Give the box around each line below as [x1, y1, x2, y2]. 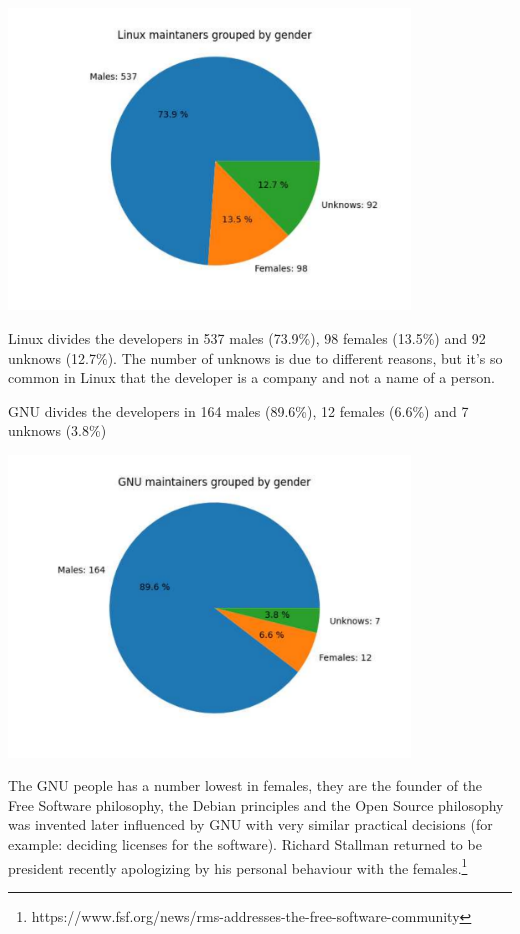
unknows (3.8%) [8, 420, 107, 441]
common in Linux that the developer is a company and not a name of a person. [8, 367, 495, 388]
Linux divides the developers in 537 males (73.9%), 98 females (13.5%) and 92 [8, 328, 486, 349]
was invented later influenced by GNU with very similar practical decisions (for [8, 814, 493, 835]
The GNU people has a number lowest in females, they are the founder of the [8, 775, 483, 796]
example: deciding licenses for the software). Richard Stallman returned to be [8, 833, 482, 854]
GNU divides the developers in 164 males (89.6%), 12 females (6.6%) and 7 [8, 400, 469, 421]
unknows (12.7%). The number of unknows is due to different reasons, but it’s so [8, 347, 503, 368]
